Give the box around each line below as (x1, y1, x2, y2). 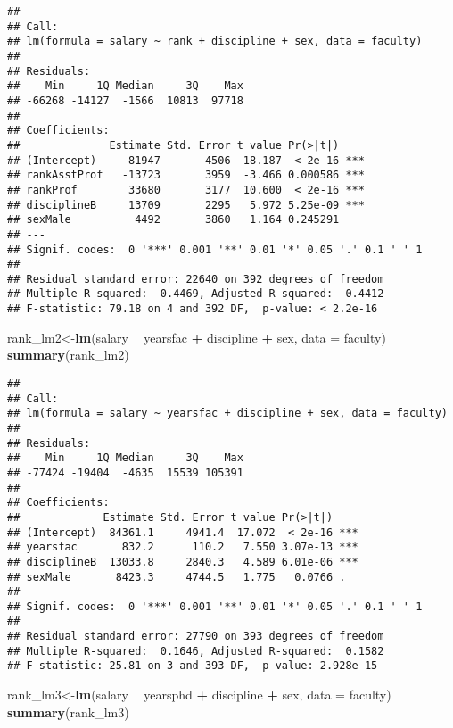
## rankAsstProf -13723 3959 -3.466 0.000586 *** (7, 169, 365, 182)
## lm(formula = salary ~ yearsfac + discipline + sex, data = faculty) (7, 407, 448, 420)
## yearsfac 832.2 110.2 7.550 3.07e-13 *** (7, 541, 358, 554)
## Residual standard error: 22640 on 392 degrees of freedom (7, 272, 384, 285)
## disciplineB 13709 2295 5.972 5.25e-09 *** (7, 198, 365, 211)
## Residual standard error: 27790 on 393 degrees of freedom (7, 630, 384, 643)
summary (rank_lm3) (7, 702, 129, 721)
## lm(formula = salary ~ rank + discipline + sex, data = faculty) (7, 35, 423, 48)
